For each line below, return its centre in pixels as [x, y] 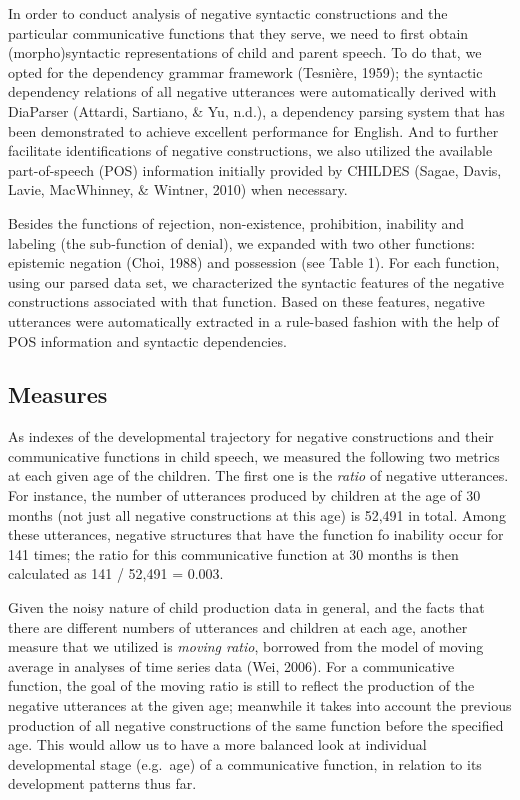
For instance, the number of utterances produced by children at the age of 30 [244, 495]
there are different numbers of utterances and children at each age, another [238, 626]
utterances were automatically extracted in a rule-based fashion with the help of [253, 320]
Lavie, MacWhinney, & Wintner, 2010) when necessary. [178, 189]
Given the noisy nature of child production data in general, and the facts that [246, 607]
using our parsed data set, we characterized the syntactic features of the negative [256, 281]
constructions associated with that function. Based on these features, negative [246, 301]
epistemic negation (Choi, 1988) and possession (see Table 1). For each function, [254, 262]
